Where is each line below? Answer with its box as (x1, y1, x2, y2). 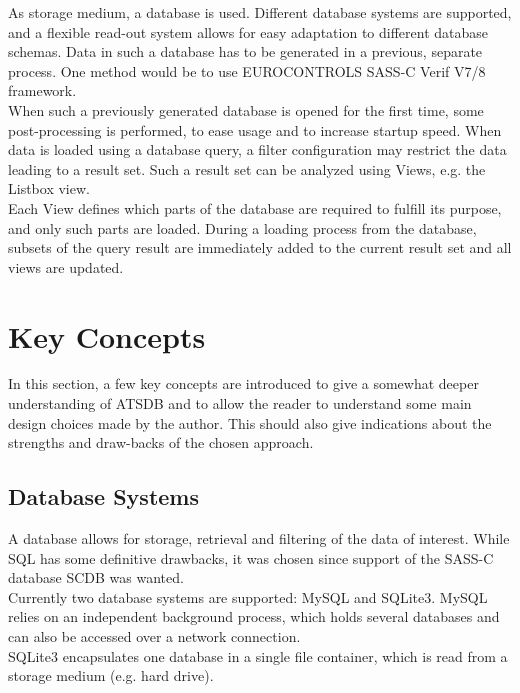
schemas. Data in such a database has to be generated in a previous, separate (8, 41, 483, 62)
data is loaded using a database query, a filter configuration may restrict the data (8, 139, 507, 160)
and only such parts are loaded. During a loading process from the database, (8, 217, 477, 238)
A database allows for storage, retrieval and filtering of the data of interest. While (8, 528, 510, 549)
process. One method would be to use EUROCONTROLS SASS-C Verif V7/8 (8, 60, 486, 81)
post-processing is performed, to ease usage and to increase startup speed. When (8, 119, 502, 140)
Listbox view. (8, 178, 90, 199)
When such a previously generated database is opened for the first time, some (8, 99, 484, 120)
